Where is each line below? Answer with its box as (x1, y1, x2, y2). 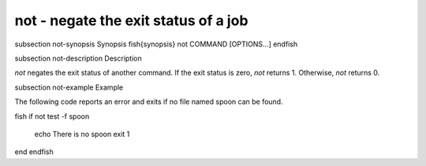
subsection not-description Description (14, 53, 142, 63)
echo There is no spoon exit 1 (34, 129, 130, 138)
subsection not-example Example (14, 83, 124, 92)
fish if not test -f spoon (14, 111, 90, 121)
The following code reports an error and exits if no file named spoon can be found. (14, 97, 283, 106)
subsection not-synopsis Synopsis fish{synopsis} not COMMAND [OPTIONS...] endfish (14, 39, 298, 49)
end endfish (14, 147, 54, 157)
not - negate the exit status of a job (14, 12, 248, 29)
